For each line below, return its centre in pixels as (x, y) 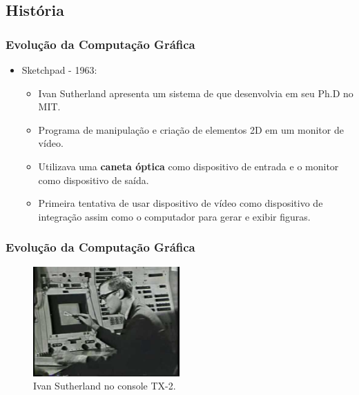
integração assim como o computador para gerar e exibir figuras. (174, 216)
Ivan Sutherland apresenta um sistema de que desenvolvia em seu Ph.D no (196, 93)
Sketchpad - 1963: (59, 70)
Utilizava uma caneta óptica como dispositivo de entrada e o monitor (188, 166)
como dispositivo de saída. (94, 180)
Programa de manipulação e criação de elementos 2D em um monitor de (191, 129)
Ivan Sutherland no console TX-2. (105, 386)
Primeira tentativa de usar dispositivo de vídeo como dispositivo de (181, 203)
